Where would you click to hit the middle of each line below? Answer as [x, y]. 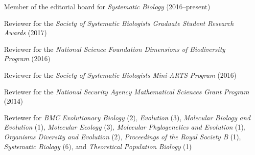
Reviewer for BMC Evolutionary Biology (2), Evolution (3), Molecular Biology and [127, 117]
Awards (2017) [25, 33]
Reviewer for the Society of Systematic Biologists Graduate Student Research [119, 23]
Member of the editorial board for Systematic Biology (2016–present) [107, 6]
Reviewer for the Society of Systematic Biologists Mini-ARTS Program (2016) [120, 75]
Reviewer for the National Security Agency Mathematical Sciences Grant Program [127, 91]
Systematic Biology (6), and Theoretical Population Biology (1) [98, 146]
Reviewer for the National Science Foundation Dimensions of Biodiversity [115, 49]
